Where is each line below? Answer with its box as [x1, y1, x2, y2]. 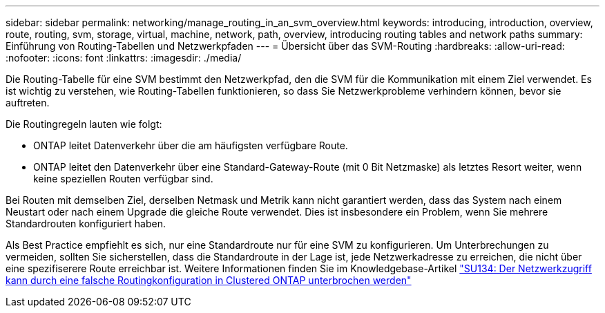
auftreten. [6, 97, 50, 108]
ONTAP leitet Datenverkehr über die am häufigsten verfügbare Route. [33, 140, 348, 151]
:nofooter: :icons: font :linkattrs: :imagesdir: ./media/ [6, 52, 242, 64]
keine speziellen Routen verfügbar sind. [33, 173, 213, 184]
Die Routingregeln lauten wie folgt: [6, 118, 162, 130]
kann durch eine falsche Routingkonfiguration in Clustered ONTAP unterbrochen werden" [6, 274, 412, 286]
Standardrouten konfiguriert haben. [6, 218, 166, 229]
